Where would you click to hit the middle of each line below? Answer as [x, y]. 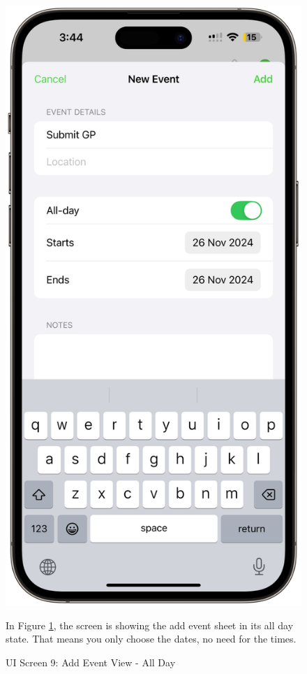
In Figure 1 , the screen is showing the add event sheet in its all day [150, 625]
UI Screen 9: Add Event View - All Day [91, 662]
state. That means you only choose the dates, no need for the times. [151, 639]
